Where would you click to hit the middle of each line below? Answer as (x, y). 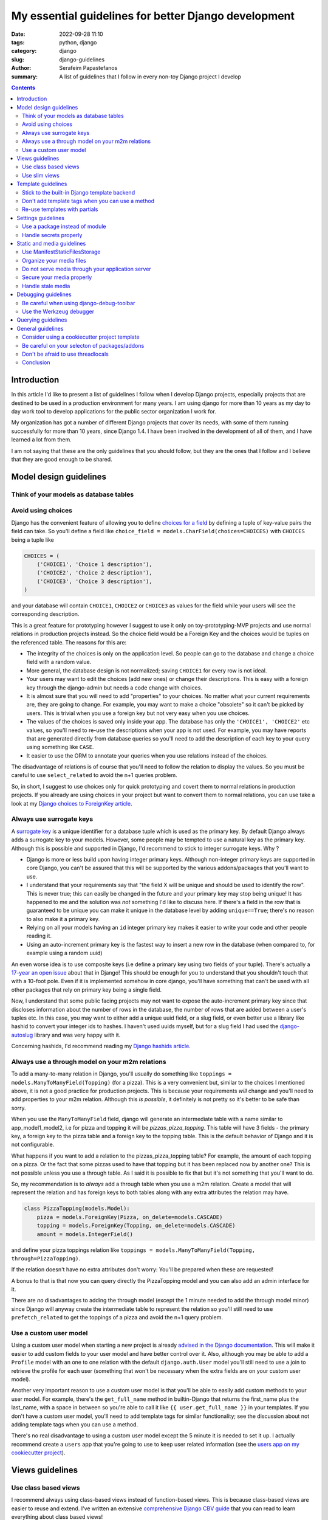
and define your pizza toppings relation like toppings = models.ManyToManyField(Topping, (133, 1250)
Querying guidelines (42, 320)
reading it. (39, 936)
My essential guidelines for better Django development (153, 16)
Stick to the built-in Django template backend (79, 192)
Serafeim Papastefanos (88, 68)
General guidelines (40, 328)
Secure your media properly (57, 277)
